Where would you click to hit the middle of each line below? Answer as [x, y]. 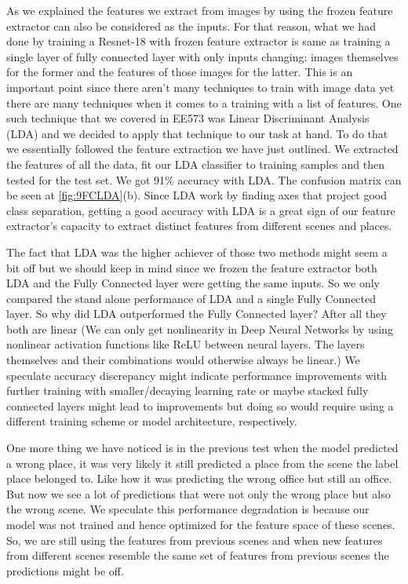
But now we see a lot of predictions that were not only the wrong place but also [199, 493]
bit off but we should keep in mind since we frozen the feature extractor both [192, 267]
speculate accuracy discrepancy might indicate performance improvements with [197, 375]
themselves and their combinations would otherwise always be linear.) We [183, 360]
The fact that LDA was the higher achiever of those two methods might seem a [197, 252]
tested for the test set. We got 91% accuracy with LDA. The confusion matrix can [204, 179]
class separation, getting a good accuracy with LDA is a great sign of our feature [201, 210]
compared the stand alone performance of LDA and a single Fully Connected [191, 298]
